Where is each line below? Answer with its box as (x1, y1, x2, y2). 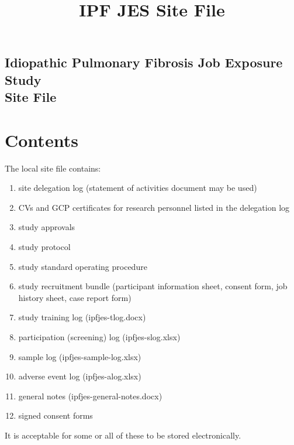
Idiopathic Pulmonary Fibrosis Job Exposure (5, 53, 283, 71)
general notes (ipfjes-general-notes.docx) (18, 389, 162, 402)
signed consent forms (18, 409, 93, 422)
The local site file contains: (5, 162, 101, 174)
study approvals (18, 221, 75, 233)
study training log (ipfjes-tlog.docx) (18, 311, 146, 323)
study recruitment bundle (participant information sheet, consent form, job (18, 280, 288, 292)
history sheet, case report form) (18, 291, 132, 303)
